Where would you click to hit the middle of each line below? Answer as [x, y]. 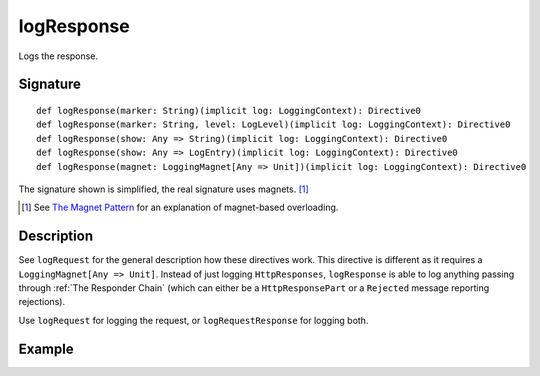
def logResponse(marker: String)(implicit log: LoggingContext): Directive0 [229, 110]
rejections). [41, 302]
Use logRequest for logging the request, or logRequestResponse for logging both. [193, 320]
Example [46, 348]
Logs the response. [58, 56]
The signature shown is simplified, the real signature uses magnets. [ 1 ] [163, 189]
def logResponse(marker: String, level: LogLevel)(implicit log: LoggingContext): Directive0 [273, 124]
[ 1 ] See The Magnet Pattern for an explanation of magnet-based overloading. [180, 207]
